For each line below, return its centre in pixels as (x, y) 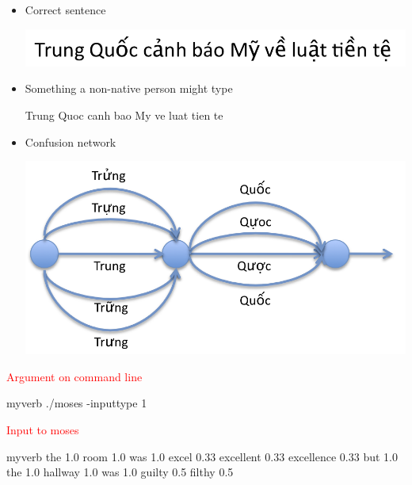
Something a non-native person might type (129, 88)
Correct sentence (65, 10)
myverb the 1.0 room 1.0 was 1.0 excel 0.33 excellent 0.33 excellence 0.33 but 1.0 (202, 456)
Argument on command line (74, 376)
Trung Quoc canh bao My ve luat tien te (124, 115)
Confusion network (71, 141)
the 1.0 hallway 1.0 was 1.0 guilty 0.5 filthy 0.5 (120, 472)
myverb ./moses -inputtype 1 (77, 403)
